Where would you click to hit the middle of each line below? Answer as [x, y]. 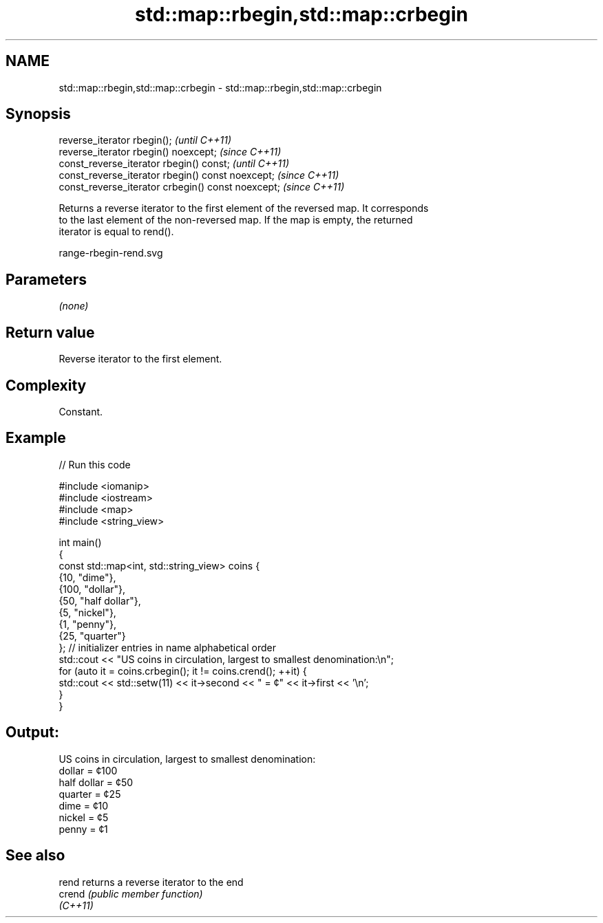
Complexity [46, 385]
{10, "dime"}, [87, 577]
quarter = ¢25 [90, 794]
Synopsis [38, 114]
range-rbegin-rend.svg [111, 253]
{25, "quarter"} [92, 636]
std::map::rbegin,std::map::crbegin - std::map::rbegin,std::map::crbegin [220, 87]
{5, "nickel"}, [87, 612]
